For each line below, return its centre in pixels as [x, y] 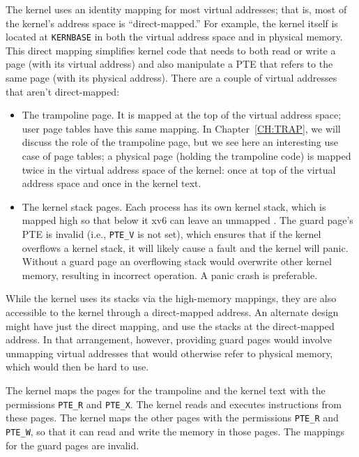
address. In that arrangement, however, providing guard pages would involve [169, 339]
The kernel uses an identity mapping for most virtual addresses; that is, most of [176, 9]
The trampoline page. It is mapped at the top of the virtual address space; [182, 115]
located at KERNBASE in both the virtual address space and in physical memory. [174, 37]
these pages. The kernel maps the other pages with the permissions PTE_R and [172, 418]
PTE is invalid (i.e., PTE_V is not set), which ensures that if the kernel [171, 233]
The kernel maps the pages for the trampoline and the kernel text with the [166, 390]
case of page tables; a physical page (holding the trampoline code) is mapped [186, 156]
